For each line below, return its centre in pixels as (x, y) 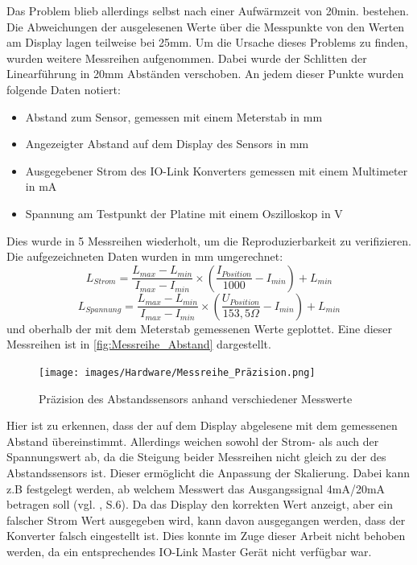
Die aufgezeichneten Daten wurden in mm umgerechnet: (145, 256)
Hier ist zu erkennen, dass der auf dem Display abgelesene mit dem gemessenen (202, 425)
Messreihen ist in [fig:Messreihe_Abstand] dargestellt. (139, 344)
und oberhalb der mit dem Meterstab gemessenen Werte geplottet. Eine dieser (200, 328)
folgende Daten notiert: (64, 89)
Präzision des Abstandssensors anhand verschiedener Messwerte (196, 398)
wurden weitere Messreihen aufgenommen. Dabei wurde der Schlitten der (187, 58)
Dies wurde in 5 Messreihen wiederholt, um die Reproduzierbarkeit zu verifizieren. (209, 240)
